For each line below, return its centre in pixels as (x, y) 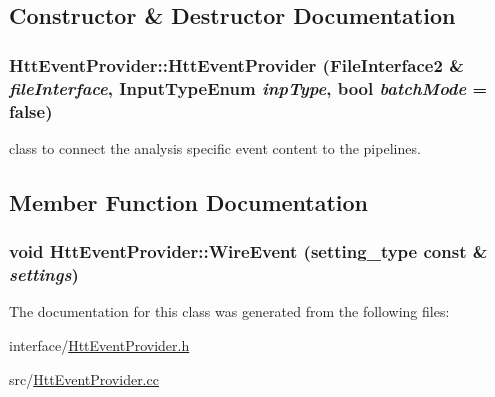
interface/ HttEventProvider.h (99, 344)
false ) (31, 110)
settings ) (44, 274)
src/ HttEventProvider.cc (84, 378)
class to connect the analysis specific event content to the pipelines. (215, 147)
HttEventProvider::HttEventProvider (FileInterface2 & (236, 64)
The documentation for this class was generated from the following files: (229, 311)
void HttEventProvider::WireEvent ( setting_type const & (248, 251)
